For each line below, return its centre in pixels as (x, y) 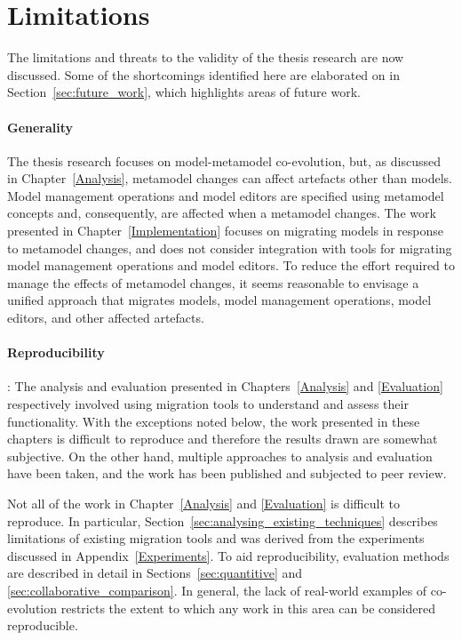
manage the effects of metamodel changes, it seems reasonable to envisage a (213, 282)
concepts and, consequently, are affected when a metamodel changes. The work (222, 213)
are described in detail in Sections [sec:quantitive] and (155, 573)
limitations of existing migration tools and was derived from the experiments (216, 538)
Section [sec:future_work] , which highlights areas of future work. (184, 92)
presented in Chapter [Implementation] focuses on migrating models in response (226, 231)
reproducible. (43, 625)
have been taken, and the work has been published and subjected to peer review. (227, 473)
